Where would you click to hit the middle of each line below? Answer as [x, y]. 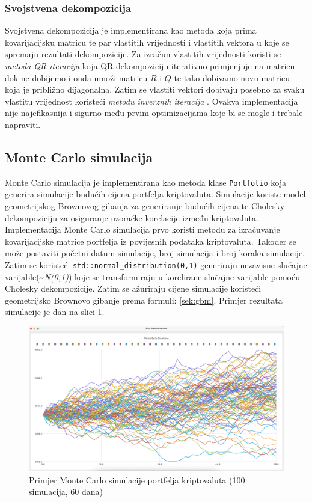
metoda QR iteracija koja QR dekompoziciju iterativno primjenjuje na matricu [150, 66]
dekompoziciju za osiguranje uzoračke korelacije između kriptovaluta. [132, 217]
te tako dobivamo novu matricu [232, 77]
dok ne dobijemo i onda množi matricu [76, 77]
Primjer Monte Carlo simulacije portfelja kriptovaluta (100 [137, 479]
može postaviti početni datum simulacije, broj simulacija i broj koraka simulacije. [155, 253]
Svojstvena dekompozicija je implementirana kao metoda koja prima [131, 30]
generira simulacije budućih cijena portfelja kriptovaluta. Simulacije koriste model [155, 194]
